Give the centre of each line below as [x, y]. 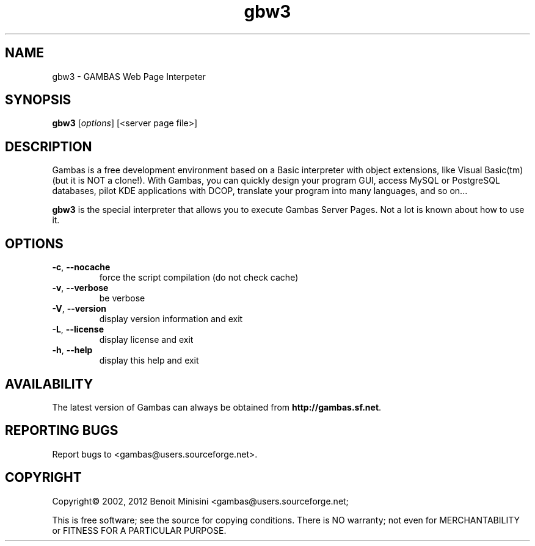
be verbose [122, 298]
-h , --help [72, 350]
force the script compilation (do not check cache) [199, 278]
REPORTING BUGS [62, 431]
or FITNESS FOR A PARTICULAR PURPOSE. [139, 530]
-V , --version [79, 309]
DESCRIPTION [49, 146]
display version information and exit [171, 319]
